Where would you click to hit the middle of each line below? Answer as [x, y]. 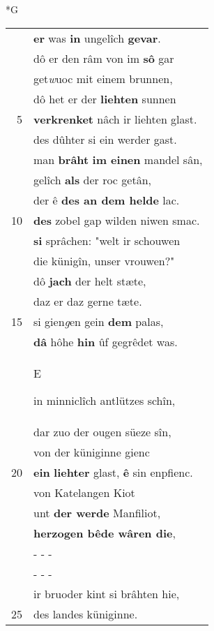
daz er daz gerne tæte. [88, 301]
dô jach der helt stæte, [90, 281]
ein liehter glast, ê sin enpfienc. [113, 472]
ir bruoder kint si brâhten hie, [107, 593]
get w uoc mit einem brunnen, [103, 78]
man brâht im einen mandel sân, [118, 159]
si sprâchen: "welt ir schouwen [107, 240]
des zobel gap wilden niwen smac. [117, 220]
